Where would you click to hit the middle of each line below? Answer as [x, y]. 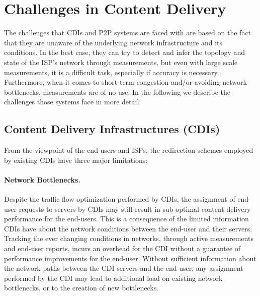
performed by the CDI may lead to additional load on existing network [113, 278]
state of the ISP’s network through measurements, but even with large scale [121, 62]
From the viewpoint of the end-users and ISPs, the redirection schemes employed [129, 150]
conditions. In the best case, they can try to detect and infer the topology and [125, 52]
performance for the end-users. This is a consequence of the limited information [126, 219]
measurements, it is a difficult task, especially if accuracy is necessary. [112, 72]
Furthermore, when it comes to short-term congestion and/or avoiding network [125, 82]
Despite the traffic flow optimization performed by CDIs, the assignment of [120, 199]
